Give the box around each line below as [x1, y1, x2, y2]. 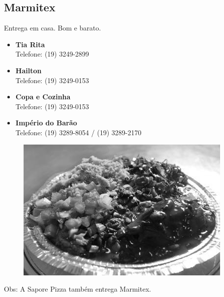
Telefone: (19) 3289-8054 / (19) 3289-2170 [15, 127, 141, 137]
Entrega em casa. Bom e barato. [4, 23, 101, 33]
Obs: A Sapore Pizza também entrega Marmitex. [4, 284, 151, 294]
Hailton [15, 65, 42, 75]
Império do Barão [15, 118, 77, 128]
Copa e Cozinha [15, 91, 71, 102]
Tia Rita [15, 39, 45, 49]
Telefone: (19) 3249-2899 [15, 49, 89, 59]
